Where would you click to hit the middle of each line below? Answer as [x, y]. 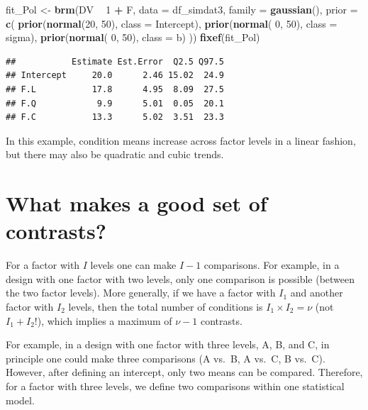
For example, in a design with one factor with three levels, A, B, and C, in [168, 344]
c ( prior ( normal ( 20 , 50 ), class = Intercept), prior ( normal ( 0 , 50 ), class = [172, 23]
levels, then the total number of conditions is [166, 307]
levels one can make [133, 265]
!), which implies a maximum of [103, 320]
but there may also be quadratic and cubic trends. [115, 154]
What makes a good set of [136, 203]
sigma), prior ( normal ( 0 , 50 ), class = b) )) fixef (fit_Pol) [133, 37]
